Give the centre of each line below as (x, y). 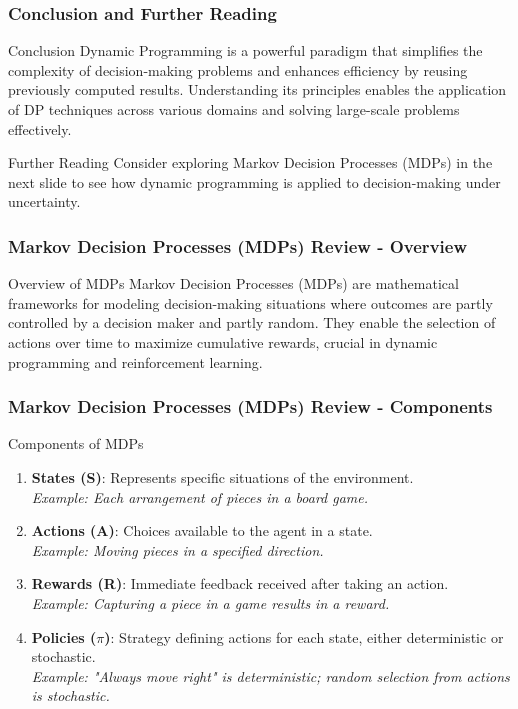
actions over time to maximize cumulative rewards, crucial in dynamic (223, 341)
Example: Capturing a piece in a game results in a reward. (210, 602)
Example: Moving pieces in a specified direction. (177, 549)
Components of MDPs (76, 443)
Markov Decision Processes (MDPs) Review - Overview (237, 245)
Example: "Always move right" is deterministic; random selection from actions (270, 675)
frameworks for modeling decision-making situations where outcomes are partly (250, 302)
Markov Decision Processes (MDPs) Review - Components (250, 406)
